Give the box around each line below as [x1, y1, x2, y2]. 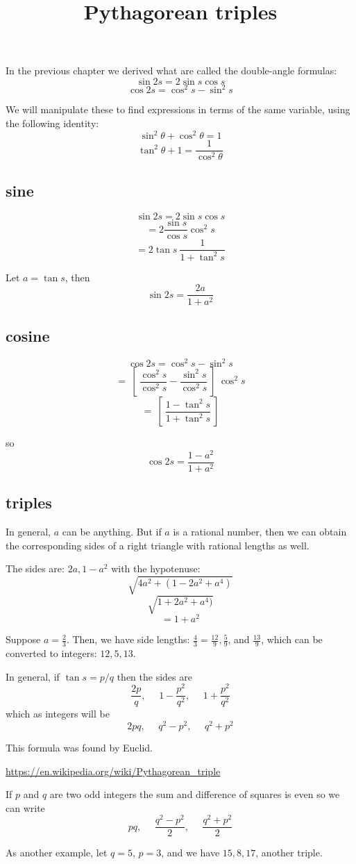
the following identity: [6, 116, 99, 131]
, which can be [261, 632, 323, 647]
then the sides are [117, 669, 192, 683]
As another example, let [6, 845, 108, 860]
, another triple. [255, 845, 323, 860]
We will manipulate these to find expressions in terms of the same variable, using [6, 102, 350, 117]
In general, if [6, 669, 60, 683]
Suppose [6, 632, 41, 647]
